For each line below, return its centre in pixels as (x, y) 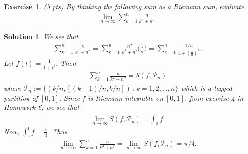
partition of (21, 97)
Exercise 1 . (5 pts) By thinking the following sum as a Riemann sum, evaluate (124, 6)
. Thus (57, 131)
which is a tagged (207, 88)
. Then (66, 63)
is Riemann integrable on (126, 97)
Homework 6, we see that (41, 107)
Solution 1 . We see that (41, 36)
